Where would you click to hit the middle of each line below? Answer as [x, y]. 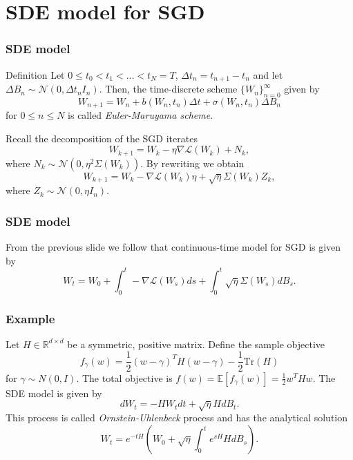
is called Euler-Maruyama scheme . [141, 115]
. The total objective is [124, 377]
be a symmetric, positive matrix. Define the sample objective [196, 344]
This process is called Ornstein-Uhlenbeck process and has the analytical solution [177, 418]
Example [30, 318]
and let [268, 74]
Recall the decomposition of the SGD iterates [102, 138]
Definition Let [35, 74]
